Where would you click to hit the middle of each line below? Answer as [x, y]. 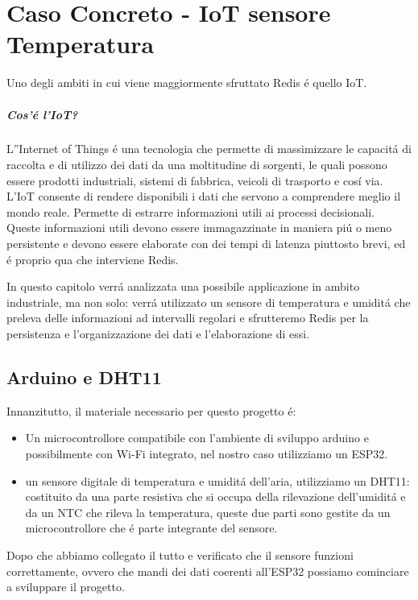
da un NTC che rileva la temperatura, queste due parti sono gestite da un [208, 512]
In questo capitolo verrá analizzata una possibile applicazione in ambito [183, 286]
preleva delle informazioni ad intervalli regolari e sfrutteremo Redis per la [188, 318]
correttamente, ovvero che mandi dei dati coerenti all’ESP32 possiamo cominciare [208, 571]
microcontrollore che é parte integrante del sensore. [151, 528]
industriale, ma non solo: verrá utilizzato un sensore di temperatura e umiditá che [209, 302]
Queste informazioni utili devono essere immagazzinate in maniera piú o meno [199, 228]
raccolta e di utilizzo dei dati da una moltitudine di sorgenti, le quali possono [197, 165]
